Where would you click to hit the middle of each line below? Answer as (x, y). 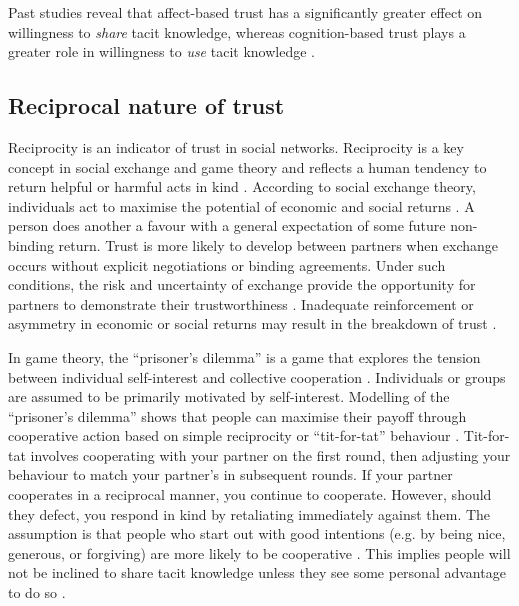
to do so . (37, 592)
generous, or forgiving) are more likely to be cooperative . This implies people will (259, 552)
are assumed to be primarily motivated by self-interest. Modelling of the (229, 396)
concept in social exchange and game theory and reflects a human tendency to (247, 166)
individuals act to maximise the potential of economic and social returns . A (241, 205)
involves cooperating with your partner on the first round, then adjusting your (270, 454)
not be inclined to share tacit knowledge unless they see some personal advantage (257, 572)
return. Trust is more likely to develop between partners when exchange (278, 244)
